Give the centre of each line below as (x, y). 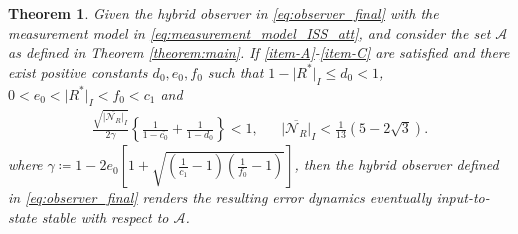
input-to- (463, 197)
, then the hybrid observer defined (396, 164)
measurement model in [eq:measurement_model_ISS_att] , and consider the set (249, 32)
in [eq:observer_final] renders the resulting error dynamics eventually (220, 197)
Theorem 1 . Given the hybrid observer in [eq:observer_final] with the (223, 13)
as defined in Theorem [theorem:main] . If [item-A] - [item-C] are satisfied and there (259, 52)
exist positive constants (78, 71)
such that (235, 71)
